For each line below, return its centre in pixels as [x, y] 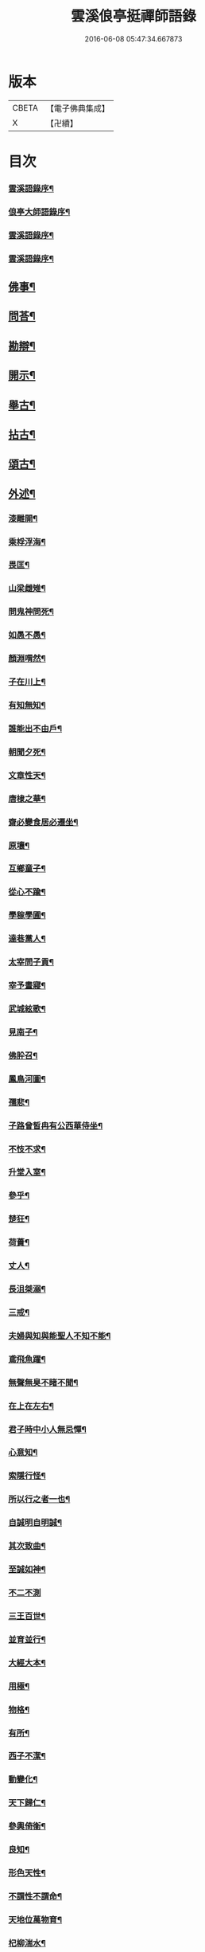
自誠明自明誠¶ [35, 1523]
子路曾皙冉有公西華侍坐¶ [56, 1125]
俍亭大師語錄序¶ [39, 212]
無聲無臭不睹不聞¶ [43, 1383]
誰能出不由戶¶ [35, 728]
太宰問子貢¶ [31, 962]
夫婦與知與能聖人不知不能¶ [60, 1336]
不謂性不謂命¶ [35, 1896]
